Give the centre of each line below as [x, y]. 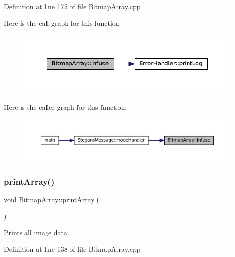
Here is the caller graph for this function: [66, 107]
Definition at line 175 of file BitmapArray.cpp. [73, 6]
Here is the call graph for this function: [63, 23]
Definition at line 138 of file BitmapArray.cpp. [73, 249]
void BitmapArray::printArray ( [52, 200]
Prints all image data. [36, 232]
